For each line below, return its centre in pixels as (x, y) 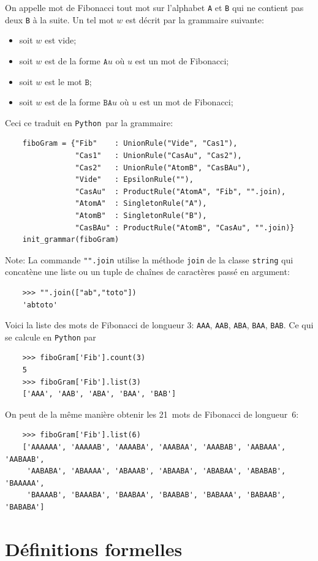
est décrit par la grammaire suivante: (195, 19)
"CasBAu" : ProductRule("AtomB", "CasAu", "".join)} (185, 228)
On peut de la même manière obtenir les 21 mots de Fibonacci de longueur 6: (152, 414)
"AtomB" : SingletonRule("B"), (141, 215)
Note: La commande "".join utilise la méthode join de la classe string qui (149, 259)
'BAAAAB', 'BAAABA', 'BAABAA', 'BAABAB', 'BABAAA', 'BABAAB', (156, 495)
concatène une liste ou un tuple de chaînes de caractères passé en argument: (147, 272)
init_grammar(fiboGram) (71, 240)
